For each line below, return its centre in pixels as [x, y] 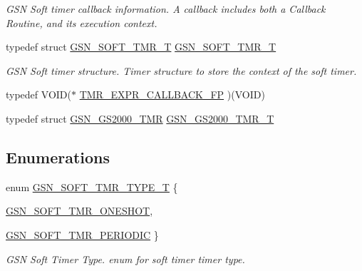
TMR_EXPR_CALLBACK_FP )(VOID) [172, 94]
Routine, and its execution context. [82, 22]
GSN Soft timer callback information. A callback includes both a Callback [166, 9]
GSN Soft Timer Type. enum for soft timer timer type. [125, 259]
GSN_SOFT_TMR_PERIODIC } [82, 234]
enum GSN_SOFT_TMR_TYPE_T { [92, 186]
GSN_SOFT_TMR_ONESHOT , [79, 211]
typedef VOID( [38, 94]
